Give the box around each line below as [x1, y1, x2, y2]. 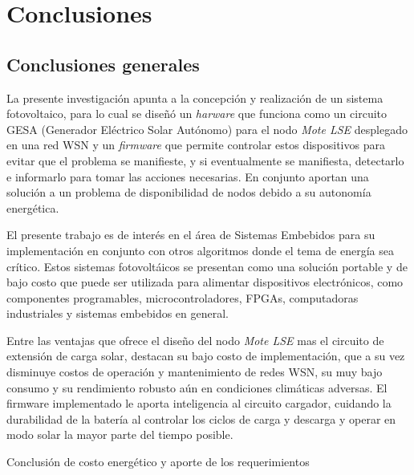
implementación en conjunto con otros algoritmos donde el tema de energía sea [6, 242, 394, 258]
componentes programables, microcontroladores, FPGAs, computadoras [6, 289, 359, 306]
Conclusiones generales [6, 51, 200, 76]
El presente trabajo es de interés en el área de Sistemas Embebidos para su [6, 226, 375, 243]
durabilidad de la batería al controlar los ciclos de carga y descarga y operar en [6, 410, 396, 427]
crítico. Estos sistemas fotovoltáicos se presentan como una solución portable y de [6, 258, 408, 274]
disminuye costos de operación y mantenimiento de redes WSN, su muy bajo [6, 363, 383, 380]
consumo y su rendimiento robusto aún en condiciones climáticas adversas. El [6, 379, 388, 396]
